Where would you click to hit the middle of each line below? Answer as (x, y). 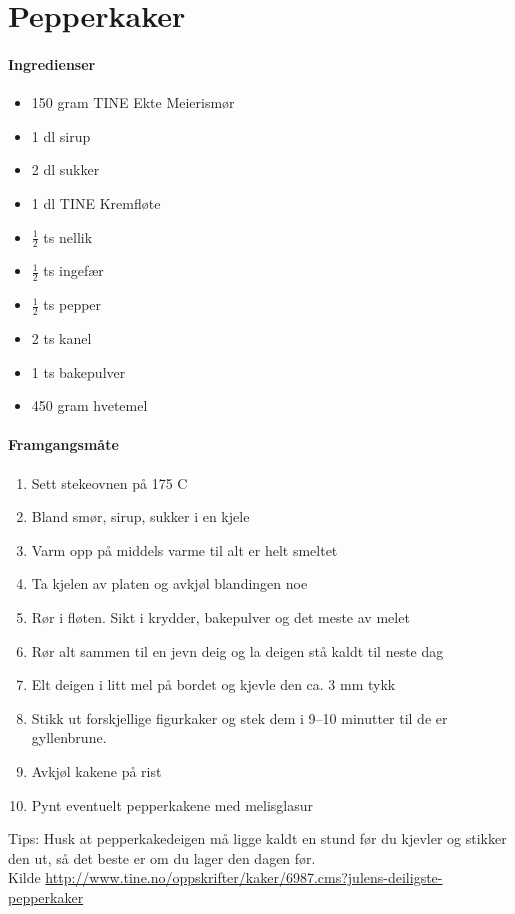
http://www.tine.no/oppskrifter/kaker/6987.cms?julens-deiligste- (244, 877)
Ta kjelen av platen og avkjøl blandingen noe (169, 583)
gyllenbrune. (69, 737)
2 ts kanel (61, 338)
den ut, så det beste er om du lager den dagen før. (162, 857)
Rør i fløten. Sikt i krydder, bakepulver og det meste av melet (220, 616)
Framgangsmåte (63, 444)
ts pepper (72, 304)
